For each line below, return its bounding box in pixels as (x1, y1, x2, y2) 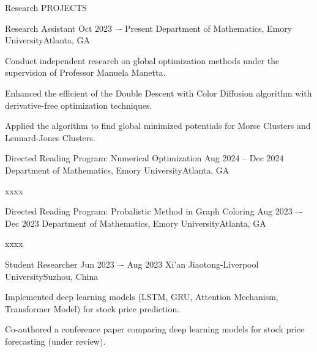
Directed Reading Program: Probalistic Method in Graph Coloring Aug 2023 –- (5, 205, 303, 218)
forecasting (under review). (5, 334, 106, 347)
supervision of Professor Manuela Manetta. (5, 66, 166, 79)
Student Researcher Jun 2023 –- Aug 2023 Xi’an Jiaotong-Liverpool (5, 257, 259, 270)
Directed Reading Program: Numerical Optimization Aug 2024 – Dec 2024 (5, 152, 284, 164)
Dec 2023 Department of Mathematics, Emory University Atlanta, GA (5, 216, 266, 229)
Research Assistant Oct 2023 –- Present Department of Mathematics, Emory (5, 21, 293, 34)
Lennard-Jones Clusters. (5, 131, 95, 144)
